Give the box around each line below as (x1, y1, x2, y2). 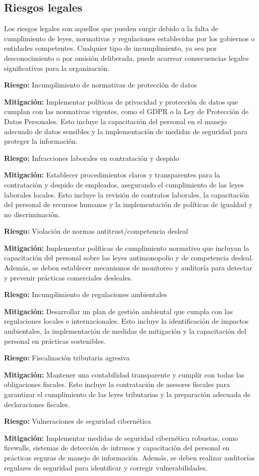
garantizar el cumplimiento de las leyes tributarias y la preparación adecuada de (4, 389, 250, 400)
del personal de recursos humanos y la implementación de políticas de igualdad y (4, 199, 253, 210)
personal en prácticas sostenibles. (4, 335, 106, 346)
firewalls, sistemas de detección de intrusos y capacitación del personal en (4, 442, 230, 453)
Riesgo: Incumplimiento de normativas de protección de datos (4, 79, 197, 90)
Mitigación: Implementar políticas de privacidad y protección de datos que (4, 96, 238, 107)
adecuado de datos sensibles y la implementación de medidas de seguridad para (4, 126, 248, 136)
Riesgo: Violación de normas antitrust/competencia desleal (4, 226, 188, 236)
